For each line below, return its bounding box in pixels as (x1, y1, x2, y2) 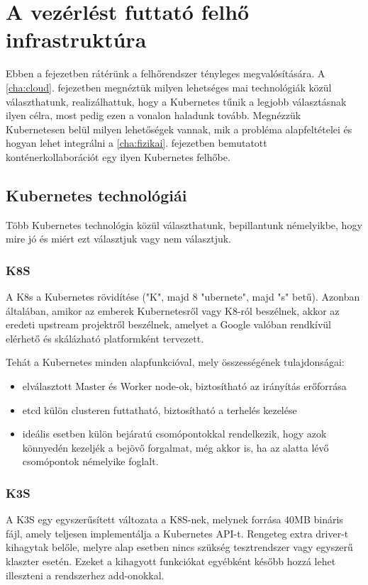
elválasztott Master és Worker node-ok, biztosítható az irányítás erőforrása (22, 379, 347, 394)
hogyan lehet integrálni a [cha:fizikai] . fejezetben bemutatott (6, 135, 267, 150)
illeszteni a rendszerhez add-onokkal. (6, 567, 165, 582)
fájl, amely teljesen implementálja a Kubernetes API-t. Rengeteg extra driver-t (6, 525, 349, 540)
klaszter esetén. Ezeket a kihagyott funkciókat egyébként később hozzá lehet (6, 554, 336, 569)
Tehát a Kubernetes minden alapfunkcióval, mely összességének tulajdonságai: (6, 355, 345, 369)
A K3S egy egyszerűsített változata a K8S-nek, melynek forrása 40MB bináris (6, 512, 343, 527)
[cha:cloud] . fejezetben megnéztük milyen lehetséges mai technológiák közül (6, 79, 332, 94)
